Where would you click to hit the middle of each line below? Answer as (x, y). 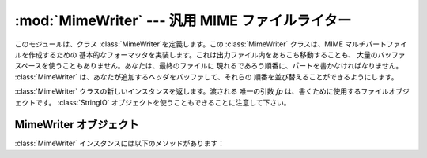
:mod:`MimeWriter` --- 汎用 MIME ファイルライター (183, 20)
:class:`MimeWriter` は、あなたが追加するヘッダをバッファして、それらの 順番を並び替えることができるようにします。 (206, 77)
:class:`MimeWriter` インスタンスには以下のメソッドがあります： (120, 143)
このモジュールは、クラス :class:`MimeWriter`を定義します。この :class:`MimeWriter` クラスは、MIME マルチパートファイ (211, 44)
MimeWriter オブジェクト (77, 125)
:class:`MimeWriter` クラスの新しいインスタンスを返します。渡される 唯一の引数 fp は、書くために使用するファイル (202, 91)
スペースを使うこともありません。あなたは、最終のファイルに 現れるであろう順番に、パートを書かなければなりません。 (209, 66)
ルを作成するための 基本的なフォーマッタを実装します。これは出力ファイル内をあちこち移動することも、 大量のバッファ (210, 54)
